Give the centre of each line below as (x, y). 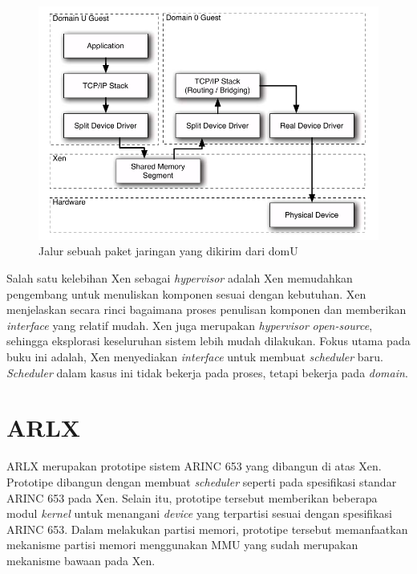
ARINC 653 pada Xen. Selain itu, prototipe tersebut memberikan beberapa (192, 497)
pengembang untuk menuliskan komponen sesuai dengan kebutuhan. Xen (186, 293)
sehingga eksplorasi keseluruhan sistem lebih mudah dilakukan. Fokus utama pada (208, 341)
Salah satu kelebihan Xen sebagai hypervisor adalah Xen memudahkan (180, 278)
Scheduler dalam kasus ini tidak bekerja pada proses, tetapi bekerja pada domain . (207, 372)
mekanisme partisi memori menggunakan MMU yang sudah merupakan (182, 545)
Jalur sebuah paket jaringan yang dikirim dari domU (168, 251)
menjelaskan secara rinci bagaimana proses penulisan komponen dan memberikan (206, 309)
